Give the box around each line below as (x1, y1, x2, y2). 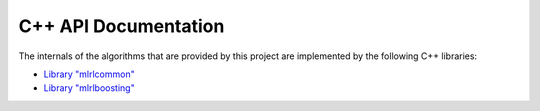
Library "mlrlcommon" (43, 68, 135, 80)
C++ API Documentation (18, 15, 225, 37)
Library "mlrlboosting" (43, 82, 135, 94)
